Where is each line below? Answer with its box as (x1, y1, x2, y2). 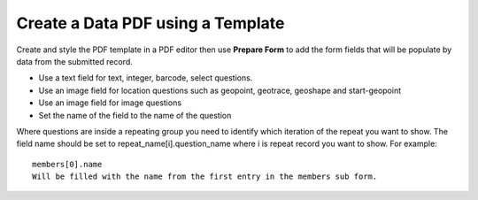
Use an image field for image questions (38, 97, 181, 108)
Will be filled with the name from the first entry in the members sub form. (32, 172, 378, 181)
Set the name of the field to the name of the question (38, 110, 232, 120)
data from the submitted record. (16, 56, 133, 66)
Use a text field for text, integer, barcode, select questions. (38, 73, 253, 83)
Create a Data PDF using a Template (16, 13, 285, 33)
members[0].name (32, 159, 103, 169)
